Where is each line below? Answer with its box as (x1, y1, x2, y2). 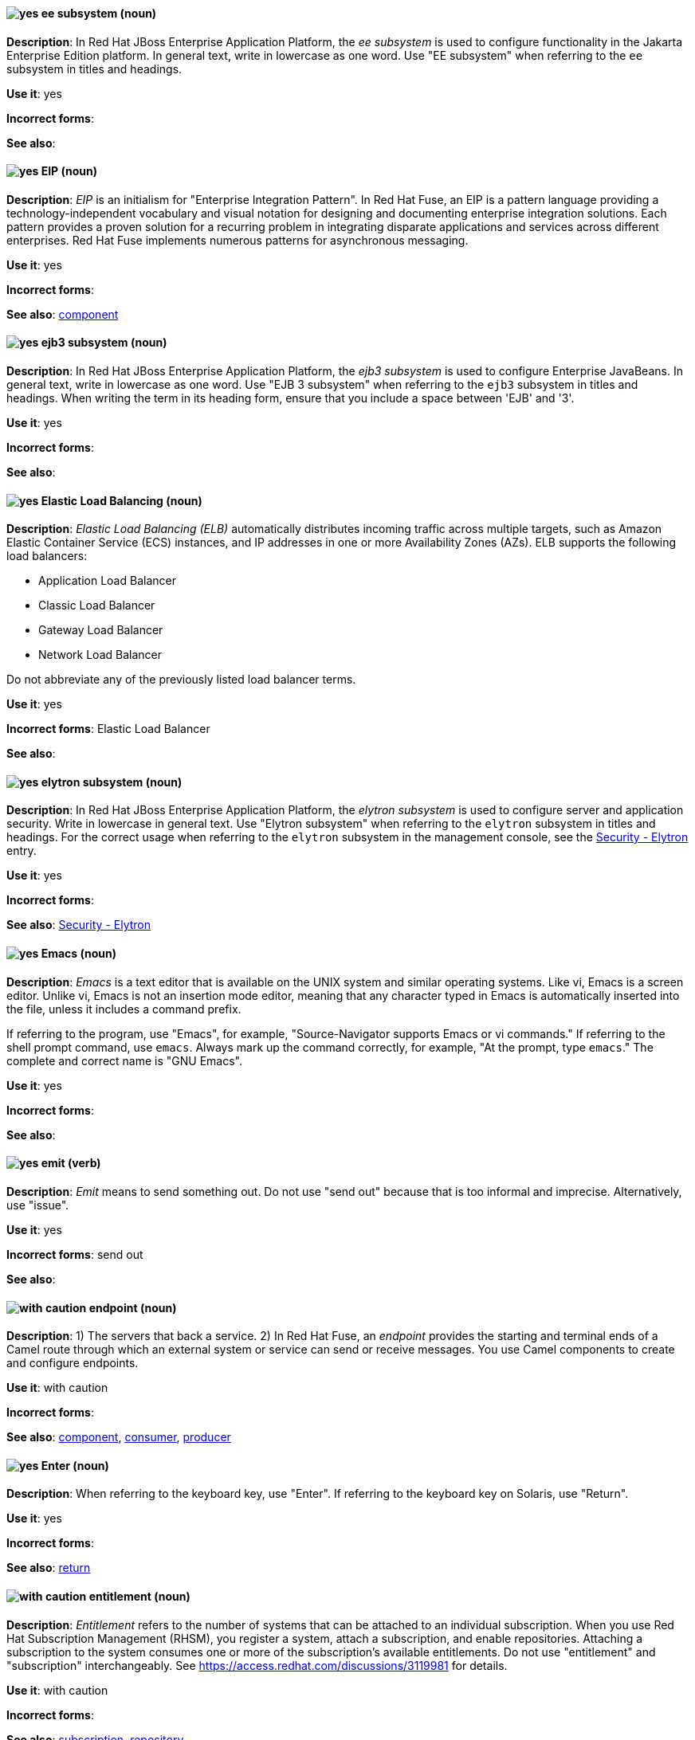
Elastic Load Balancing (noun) (41, 493, 202, 507)
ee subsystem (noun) (41, 6, 157, 20)
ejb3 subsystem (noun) (41, 335, 167, 350)
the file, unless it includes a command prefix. (6, 1001, 241, 1016)
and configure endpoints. (6, 1356, 139, 1370)
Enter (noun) (41, 1458, 109, 1472)
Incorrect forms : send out (6, 1247, 143, 1261)
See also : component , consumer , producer (6, 1430, 231, 1444)
